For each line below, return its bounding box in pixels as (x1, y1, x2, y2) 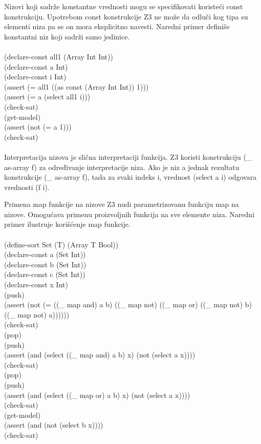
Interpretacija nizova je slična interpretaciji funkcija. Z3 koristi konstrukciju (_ (4, 151, 252, 162)
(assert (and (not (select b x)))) (4, 419, 103, 430)
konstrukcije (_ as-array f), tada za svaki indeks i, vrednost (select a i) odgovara (4, 172, 257, 182)
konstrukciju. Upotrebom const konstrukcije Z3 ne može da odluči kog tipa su (4, 11, 248, 22)
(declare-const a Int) (4, 61, 68, 72)
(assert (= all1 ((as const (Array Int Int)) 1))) (4, 81, 149, 92)
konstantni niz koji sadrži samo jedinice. (4, 31, 130, 41)
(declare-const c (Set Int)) (4, 269, 85, 280)
